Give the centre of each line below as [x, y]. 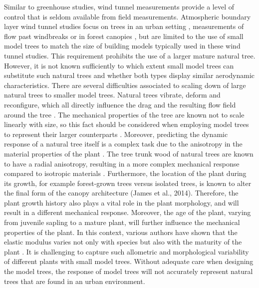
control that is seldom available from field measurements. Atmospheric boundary [128, 16]
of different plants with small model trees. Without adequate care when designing [129, 261]
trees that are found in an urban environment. [75, 281]
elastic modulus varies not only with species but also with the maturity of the [123, 242]
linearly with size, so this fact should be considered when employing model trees [127, 124]
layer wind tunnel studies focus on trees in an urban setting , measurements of [124, 26]
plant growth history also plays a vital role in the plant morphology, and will [122, 202]
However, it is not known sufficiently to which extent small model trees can [119, 65]
